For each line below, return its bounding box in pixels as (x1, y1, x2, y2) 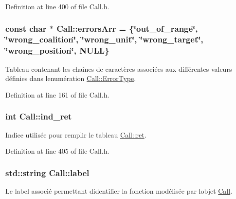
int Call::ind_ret (5, 110, 72, 122)
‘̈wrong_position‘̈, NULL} (5, 44, 109, 57)
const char (5, 22, 47, 34)
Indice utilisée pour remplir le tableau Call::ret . (5, 129, 146, 139)
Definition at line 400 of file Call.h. (5, 1, 109, 11)
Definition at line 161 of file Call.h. (5, 89, 109, 99)
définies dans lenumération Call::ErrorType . (5, 73, 136, 83)
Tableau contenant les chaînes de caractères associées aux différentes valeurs (5, 63, 232, 74)
